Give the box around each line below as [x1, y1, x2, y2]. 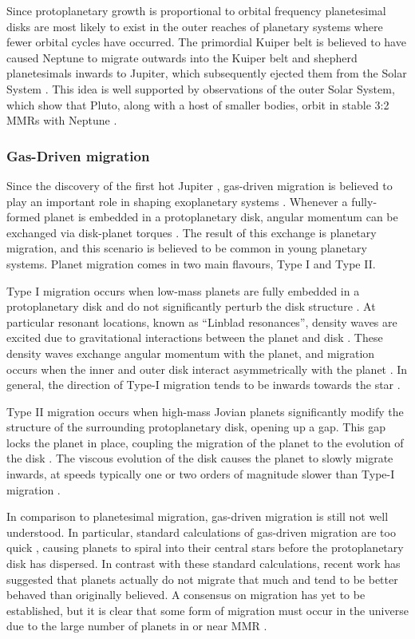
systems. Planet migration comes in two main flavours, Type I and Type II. [6, 255, 376, 272]
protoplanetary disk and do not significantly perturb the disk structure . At [6, 298, 376, 315]
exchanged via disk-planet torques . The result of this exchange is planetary [6, 224, 377, 240]
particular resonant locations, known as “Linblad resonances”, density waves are [6, 313, 397, 330]
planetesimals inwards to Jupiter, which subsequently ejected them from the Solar [6, 65, 407, 81]
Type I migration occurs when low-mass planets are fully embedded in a [6, 282, 360, 299]
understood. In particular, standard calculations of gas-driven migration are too [6, 523, 396, 540]
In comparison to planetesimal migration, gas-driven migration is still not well [6, 508, 389, 525]
